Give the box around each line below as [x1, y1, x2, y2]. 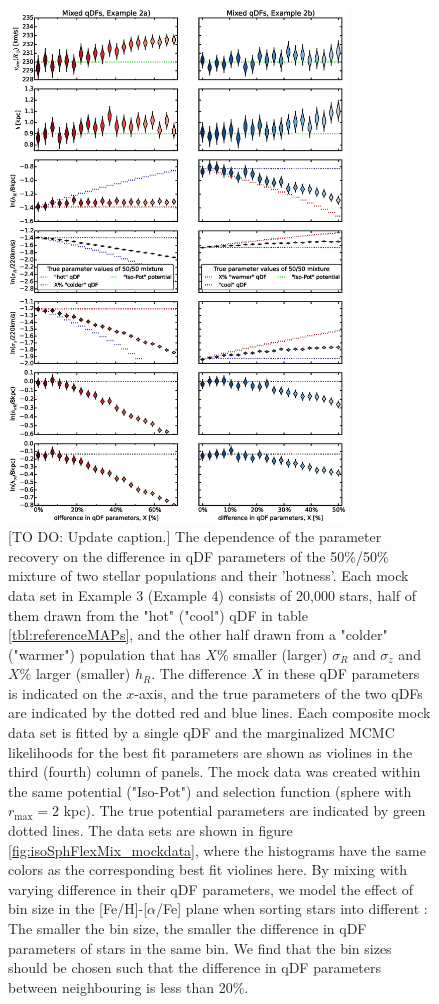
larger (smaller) [35, 663, 131, 684]
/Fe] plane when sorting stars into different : [156, 898, 428, 919]
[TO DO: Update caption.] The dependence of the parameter [8, 526, 382, 547]
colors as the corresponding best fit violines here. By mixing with [8, 859, 407, 880]
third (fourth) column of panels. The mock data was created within [8, 761, 421, 782]
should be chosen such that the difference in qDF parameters [8, 957, 381, 978]
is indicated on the [8, 682, 122, 703]
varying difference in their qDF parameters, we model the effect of [8, 878, 414, 899]
